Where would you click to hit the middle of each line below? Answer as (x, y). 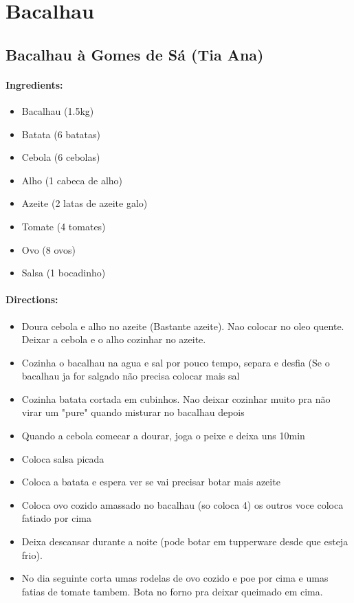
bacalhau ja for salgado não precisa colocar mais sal (131, 376)
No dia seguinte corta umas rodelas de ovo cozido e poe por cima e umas (175, 578)
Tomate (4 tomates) (64, 226)
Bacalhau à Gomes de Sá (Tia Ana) (135, 54)
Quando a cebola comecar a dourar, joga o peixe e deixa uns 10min (163, 436)
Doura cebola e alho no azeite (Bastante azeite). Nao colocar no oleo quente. (183, 326)
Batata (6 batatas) (61, 134)
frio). (32, 555)
